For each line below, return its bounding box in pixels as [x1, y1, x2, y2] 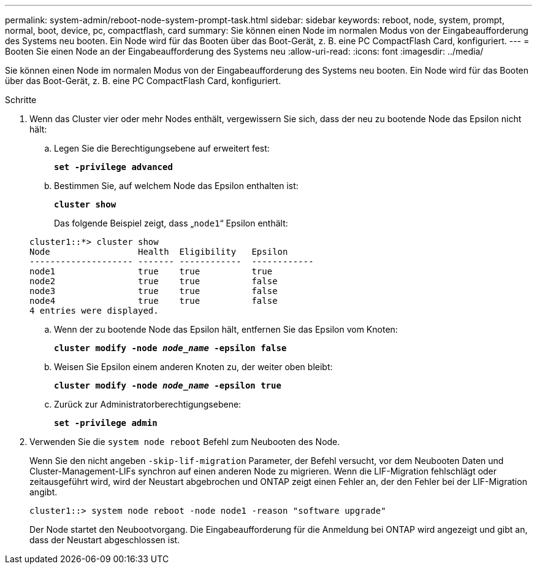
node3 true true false [29, 286, 278, 296]
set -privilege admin [54, 418, 158, 428]
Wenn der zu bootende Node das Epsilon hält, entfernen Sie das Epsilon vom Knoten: [54, 324, 398, 335]
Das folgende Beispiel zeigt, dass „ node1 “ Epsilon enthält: [54, 218, 288, 228]
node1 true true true [29, 266, 273, 276]
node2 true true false [29, 276, 278, 286]
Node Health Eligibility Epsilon [29, 247, 288, 257]
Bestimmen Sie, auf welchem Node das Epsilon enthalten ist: [54, 180, 299, 191]
